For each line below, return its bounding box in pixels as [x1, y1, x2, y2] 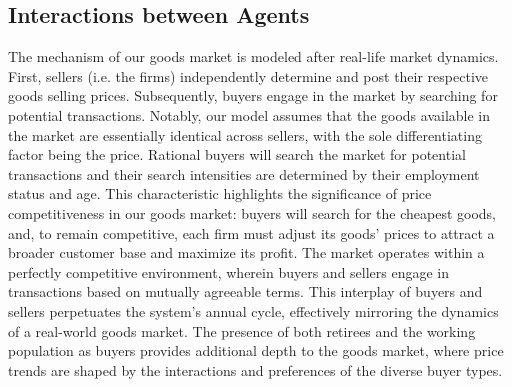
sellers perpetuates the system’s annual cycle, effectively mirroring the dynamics [8, 300, 499, 321]
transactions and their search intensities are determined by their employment [8, 163, 480, 184]
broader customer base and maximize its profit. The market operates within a [8, 242, 485, 263]
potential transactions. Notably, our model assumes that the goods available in [8, 104, 491, 125]
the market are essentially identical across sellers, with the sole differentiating [8, 124, 482, 145]
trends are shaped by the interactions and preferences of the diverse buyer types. [8, 359, 503, 380]
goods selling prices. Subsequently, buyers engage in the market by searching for [8, 85, 498, 106]
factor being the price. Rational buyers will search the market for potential [8, 144, 466, 165]
